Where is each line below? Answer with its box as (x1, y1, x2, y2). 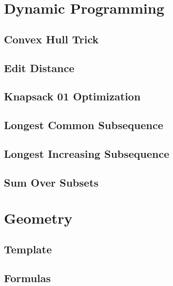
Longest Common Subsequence (4, 117, 163, 133)
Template (4, 241, 52, 256)
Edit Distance (4, 60, 75, 75)
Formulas (4, 270, 51, 285)
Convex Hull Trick (4, 31, 99, 46)
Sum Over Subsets (4, 174, 99, 190)
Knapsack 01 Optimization (4, 89, 141, 104)
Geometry (4, 208, 73, 228)
